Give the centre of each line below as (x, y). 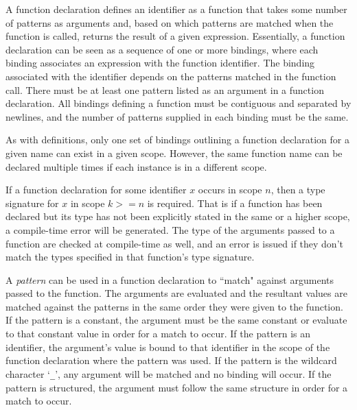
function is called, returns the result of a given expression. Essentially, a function (175, 36)
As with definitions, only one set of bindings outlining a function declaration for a (177, 140)
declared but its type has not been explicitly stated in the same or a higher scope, (178, 216)
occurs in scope (230, 190)
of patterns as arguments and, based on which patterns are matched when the (170, 22)
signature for (32, 203)
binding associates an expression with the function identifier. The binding (160, 63)
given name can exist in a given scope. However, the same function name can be (174, 153)
